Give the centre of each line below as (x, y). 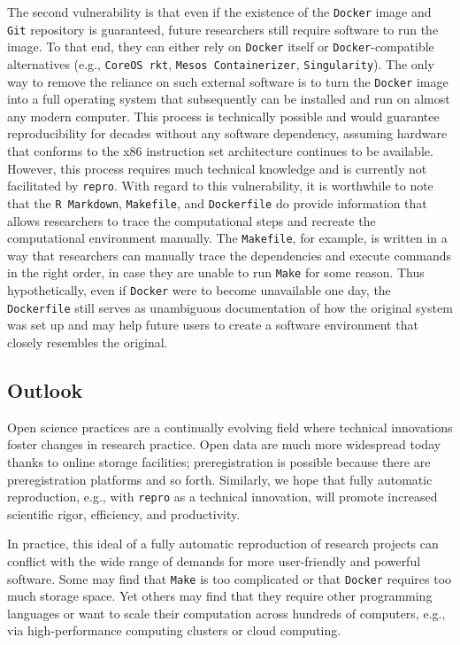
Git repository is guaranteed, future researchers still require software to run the (223, 29)
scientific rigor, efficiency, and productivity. (124, 513)
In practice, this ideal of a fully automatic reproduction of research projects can (223, 544)
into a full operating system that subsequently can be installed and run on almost (229, 99)
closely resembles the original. (88, 342)
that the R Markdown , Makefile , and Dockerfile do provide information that (217, 202)
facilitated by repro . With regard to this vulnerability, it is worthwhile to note (220, 186)
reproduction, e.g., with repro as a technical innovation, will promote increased (222, 497)
